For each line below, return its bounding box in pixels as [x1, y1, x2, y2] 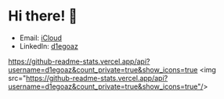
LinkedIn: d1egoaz [19, 41, 78, 50]
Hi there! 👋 [8, 7, 78, 25]
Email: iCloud [19, 33, 63, 42]
